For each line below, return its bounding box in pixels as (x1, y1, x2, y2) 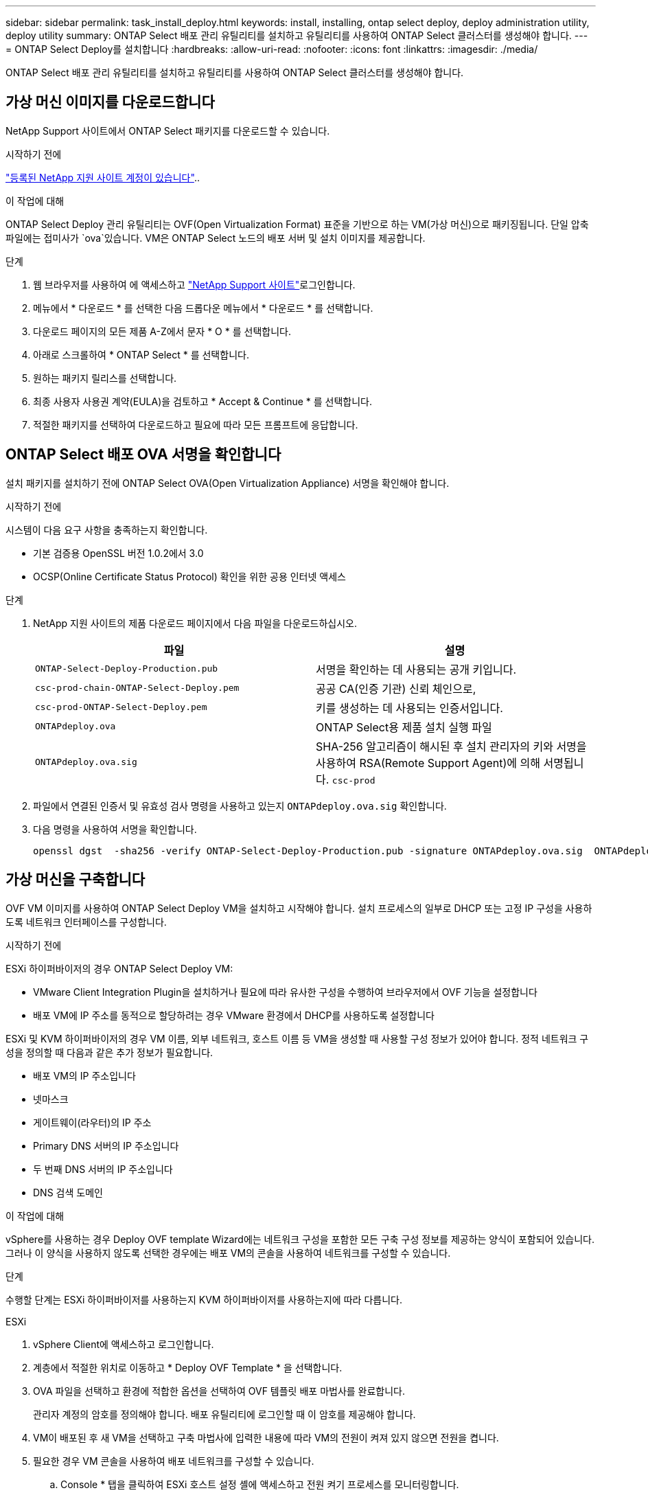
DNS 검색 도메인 (33, 1186, 103, 1198)
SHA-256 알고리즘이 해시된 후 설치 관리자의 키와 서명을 (316, 739, 587, 753)
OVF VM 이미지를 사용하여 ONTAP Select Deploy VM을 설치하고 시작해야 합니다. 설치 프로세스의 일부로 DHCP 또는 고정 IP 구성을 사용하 (5, 902, 592, 914)
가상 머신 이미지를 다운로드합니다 (5, 93, 215, 111)
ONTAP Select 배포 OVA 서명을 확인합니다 (5, 446, 281, 464)
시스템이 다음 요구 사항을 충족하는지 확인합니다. (5, 523, 208, 536)
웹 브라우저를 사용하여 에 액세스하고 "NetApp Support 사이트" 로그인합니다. (33, 278, 356, 290)
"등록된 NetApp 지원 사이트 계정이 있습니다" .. (5, 171, 200, 183)
